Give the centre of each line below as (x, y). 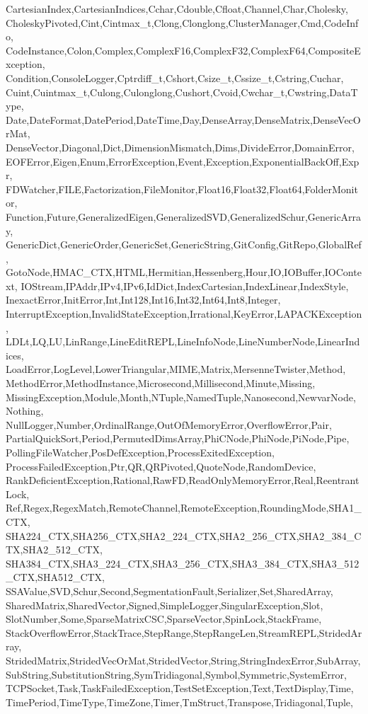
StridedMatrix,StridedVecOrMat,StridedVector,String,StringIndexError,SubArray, (183, 660)
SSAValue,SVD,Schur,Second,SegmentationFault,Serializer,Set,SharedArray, (169, 591)
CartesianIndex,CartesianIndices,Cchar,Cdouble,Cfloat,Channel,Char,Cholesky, (177, 8)
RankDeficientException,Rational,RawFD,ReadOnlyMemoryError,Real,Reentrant (183, 480)
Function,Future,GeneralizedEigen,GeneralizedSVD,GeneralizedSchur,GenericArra (184, 216)
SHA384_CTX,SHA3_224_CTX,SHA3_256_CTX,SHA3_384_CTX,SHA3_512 (183, 563)
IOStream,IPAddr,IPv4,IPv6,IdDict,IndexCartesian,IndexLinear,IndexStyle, (185, 286)
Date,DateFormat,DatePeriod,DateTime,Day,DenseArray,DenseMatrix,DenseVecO (183, 119)
